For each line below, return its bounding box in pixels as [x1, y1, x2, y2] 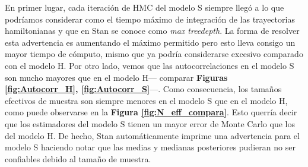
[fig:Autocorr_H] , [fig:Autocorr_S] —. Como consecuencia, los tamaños [5, 83, 282, 95]
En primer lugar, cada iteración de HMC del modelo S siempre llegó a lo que [5, 1, 284, 13]
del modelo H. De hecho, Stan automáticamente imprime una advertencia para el [5, 129, 300, 141]
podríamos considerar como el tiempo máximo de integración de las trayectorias [5, 12, 295, 25]
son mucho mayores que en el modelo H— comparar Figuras [5, 71, 228, 83]
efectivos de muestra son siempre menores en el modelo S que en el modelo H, [5, 94, 288, 106]
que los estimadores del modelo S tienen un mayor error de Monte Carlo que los [5, 117, 295, 130]
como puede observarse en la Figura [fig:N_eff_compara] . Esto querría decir [5, 106, 297, 118]
